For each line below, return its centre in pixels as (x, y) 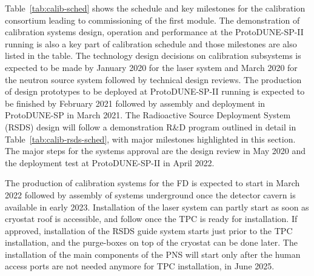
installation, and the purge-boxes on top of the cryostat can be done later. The (151, 242)
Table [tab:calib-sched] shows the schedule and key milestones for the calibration (155, 8)
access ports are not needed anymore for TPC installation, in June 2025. (140, 266)
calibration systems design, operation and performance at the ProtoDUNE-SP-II (154, 32)
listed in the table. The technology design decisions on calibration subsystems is (153, 56)
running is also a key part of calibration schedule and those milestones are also (151, 43)
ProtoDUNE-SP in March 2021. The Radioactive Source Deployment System (148, 115)
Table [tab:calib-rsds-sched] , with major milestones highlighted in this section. (150, 139)
